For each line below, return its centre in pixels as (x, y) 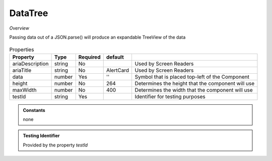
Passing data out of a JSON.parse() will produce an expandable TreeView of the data (97, 37)
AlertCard (118, 70)
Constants (34, 110)
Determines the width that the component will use (194, 90)
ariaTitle (22, 70)
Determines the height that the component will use (195, 83)
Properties (22, 49)
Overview (19, 28)
